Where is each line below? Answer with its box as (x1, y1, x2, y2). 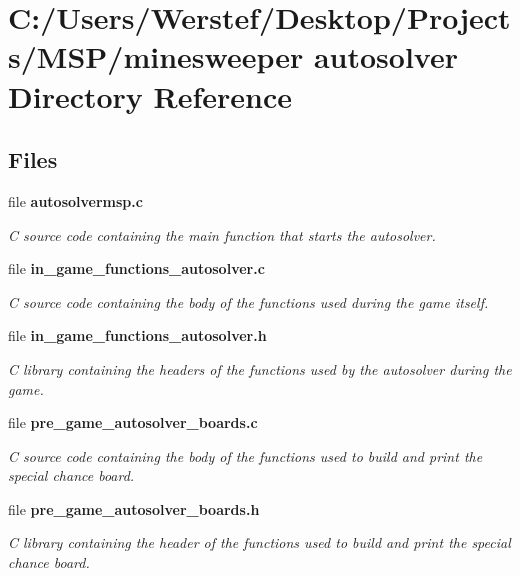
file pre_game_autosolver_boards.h (8, 498, 260, 519)
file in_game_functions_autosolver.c (8, 258, 265, 279)
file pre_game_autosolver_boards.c (8, 412, 258, 433)
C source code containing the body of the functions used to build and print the (8, 445, 483, 466)
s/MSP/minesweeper (8, 36, 304, 77)
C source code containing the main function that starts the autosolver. (8, 224, 436, 245)
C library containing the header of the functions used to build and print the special (8, 532, 511, 553)
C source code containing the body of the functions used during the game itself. (8, 291, 489, 312)
